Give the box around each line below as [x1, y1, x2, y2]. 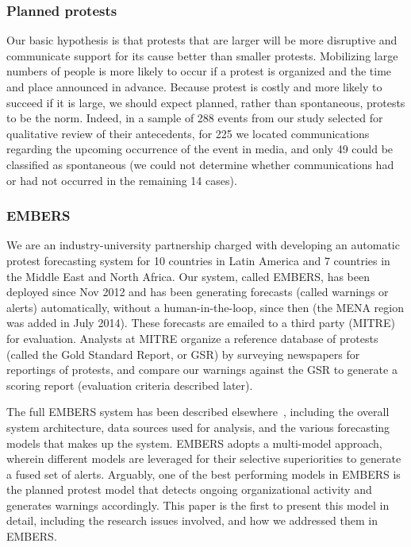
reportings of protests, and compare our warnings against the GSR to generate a [6, 361, 398, 378]
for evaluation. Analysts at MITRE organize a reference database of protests [6, 329, 378, 346]
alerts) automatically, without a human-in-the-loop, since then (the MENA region [6, 299, 404, 315]
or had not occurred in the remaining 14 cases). [6, 171, 237, 188]
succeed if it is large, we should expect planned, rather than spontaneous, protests [6, 94, 405, 110]
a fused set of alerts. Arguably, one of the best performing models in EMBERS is [6, 465, 401, 482]
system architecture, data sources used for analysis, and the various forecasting [6, 418, 390, 435]
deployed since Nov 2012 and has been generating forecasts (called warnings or [6, 283, 389, 300]
